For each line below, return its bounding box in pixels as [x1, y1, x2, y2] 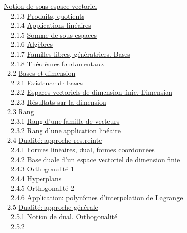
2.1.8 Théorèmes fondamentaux [10, 58, 104, 68]
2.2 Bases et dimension [7, 68, 76, 78]
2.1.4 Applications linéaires [10, 20, 91, 30]
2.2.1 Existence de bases [10, 77, 83, 87]
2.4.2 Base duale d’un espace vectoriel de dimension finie [10, 154, 180, 164]
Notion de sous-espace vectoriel [4, 1, 97, 11]
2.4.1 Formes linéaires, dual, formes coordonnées [10, 144, 155, 154]
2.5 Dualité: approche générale [7, 202, 98, 212]
